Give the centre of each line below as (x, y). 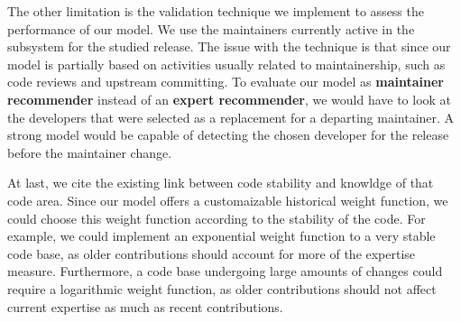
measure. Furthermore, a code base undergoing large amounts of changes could (225, 271)
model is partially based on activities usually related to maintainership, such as (226, 64)
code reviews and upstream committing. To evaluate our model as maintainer (226, 82)
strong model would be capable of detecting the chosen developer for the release (228, 135)
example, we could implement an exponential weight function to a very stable (221, 236)
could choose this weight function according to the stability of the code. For (217, 218)
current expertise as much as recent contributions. (145, 306)
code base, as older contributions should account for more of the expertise (212, 253)
